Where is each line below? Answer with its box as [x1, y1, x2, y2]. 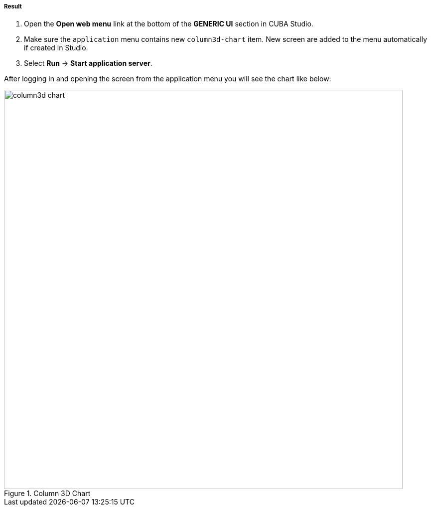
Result [4, 3, 22, 10]
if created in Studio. [24, 43, 88, 52]
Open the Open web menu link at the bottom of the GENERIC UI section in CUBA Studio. [24, 19, 313, 28]
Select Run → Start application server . [24, 59, 152, 68]
